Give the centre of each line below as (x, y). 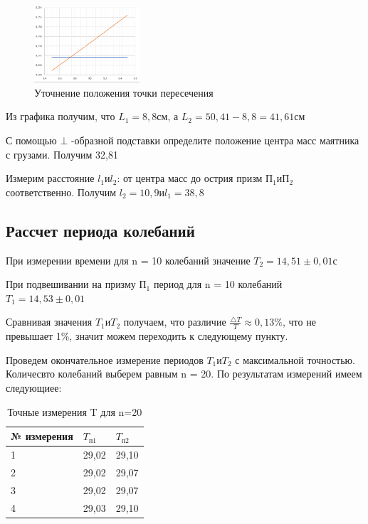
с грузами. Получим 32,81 (62, 154)
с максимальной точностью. (295, 359)
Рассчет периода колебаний (100, 230)
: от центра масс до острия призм (190, 178)
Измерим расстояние (50, 178)
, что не (299, 322)
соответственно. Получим (61, 192)
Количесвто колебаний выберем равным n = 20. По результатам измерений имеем (184, 374)
